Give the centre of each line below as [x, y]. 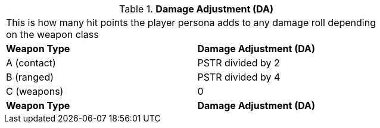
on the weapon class [52, 34]
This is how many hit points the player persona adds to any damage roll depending [191, 23]
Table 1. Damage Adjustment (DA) [196, 9]
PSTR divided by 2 [239, 63]
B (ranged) [30, 77]
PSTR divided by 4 [239, 77]
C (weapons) [35, 91]
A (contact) [31, 63]
